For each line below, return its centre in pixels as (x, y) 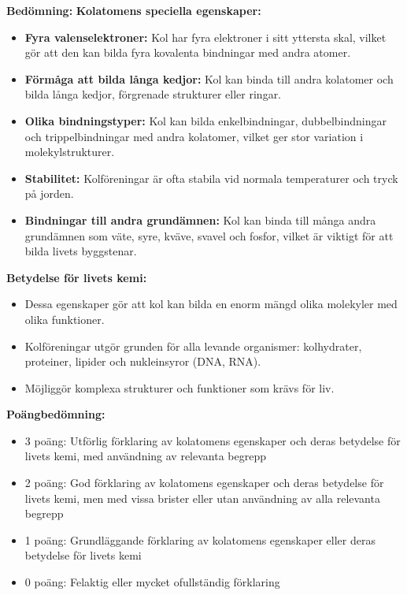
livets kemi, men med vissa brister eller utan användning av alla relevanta (202, 498)
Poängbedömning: (56, 414)
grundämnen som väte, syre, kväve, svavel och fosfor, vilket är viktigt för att (209, 235)
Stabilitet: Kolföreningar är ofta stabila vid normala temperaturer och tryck (211, 178)
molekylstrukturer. (70, 152)
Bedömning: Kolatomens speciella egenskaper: (134, 10)
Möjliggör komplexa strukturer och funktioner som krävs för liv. (179, 387)
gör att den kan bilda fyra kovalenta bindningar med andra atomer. (188, 52)
